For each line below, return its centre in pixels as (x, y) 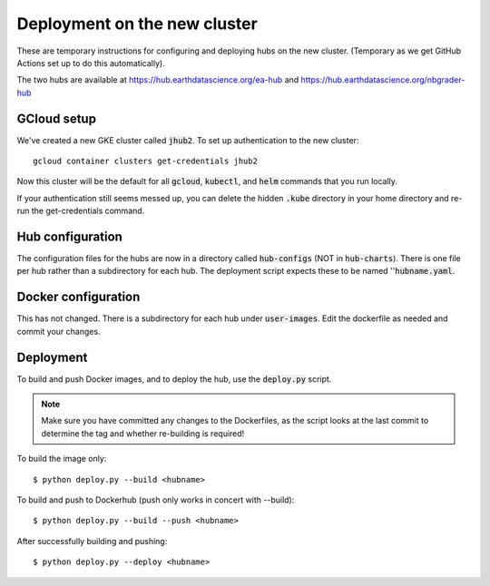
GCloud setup (57, 118)
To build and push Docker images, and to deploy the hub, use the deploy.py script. (174, 379)
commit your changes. (59, 331)
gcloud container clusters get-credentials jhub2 (146, 161)
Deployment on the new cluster (137, 24)
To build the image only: (62, 459)
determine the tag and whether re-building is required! (143, 433)
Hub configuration (69, 237)
